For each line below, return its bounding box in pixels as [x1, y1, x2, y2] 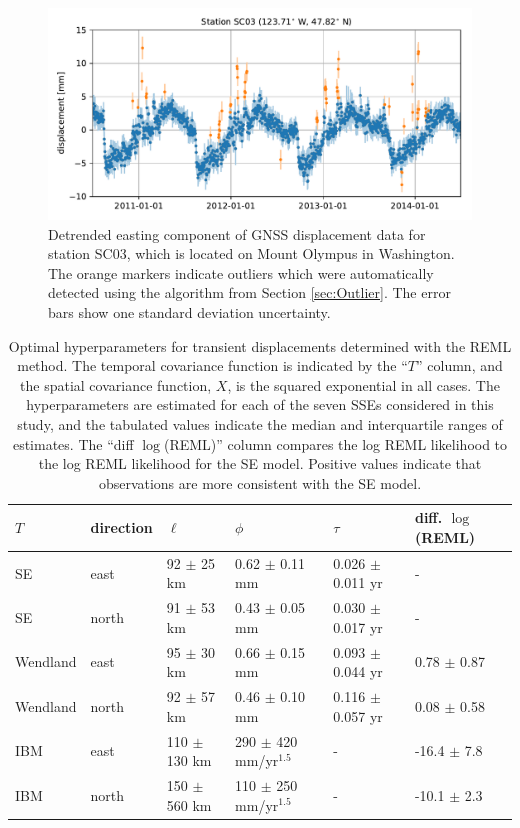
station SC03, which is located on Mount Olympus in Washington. [48, 243, 455, 264]
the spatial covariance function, [20, 374, 212, 395]
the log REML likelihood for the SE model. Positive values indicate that [38, 453, 482, 474]
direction [90, 517, 153, 538]
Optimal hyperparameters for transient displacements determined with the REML [8, 335, 512, 356]
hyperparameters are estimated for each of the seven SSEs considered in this [26, 394, 494, 415]
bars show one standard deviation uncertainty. [48, 301, 331, 322]
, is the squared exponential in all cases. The [227, 374, 500, 395]
